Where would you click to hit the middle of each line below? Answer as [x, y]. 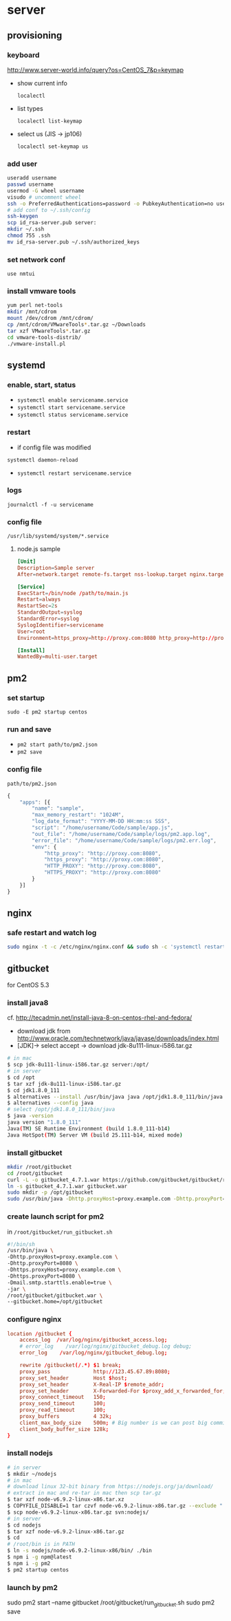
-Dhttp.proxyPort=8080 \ [43, 1264]
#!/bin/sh [21, 1244]
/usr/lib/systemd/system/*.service [58, 536]
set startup [26, 698]
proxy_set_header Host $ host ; [74, 1378]
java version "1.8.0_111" [44, 1123]
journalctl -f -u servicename [51, 504]
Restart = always [39, 600]
